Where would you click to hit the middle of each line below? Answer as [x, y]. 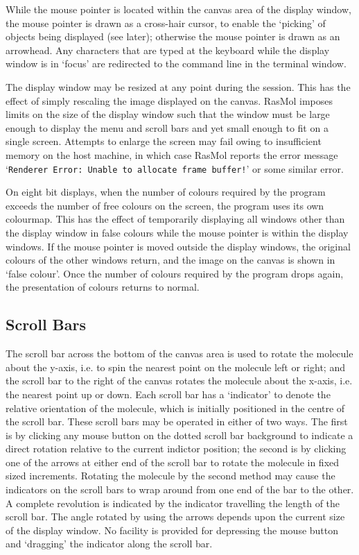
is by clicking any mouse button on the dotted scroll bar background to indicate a [179, 435]
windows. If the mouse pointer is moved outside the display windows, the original [178, 246]
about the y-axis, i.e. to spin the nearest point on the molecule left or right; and [175, 367]
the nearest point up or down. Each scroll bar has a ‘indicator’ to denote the [168, 394]
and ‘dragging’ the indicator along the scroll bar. [109, 544]
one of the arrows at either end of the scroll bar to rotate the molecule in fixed [173, 462]
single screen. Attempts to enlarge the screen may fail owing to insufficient [164, 141]
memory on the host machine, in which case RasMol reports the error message [172, 154]
